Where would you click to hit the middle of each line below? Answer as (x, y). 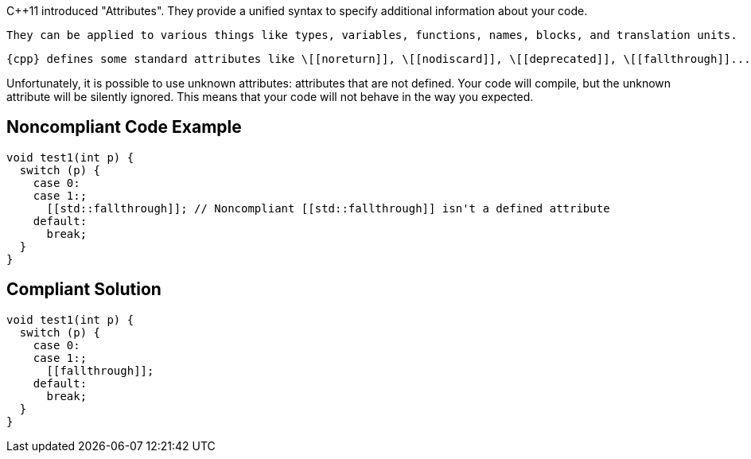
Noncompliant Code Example (124, 127)
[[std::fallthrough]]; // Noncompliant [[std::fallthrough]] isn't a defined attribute (328, 208)
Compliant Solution (84, 290)
